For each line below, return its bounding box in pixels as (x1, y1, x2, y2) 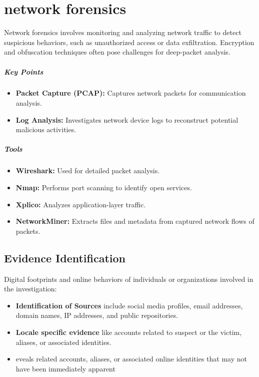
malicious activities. (15, 124, 76, 135)
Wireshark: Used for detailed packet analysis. (15, 165, 160, 176)
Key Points (4, 66, 43, 77)
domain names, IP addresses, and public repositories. (15, 310, 178, 320)
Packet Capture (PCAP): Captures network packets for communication (15, 88, 246, 98)
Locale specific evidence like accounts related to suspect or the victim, (15, 326, 242, 337)
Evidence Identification (4, 250, 126, 265)
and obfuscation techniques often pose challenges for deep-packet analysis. (4, 47, 230, 57)
